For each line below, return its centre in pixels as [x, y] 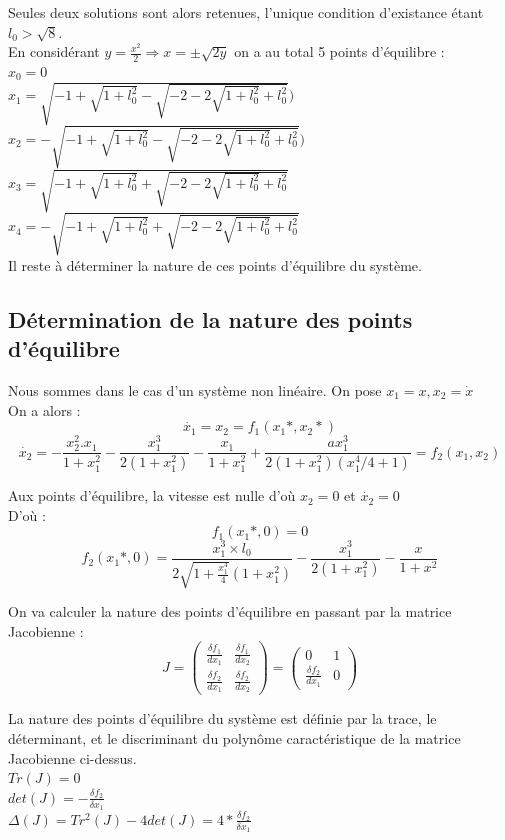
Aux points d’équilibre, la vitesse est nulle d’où [152, 495]
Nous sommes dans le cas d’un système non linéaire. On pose [195, 389]
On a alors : [44, 409]
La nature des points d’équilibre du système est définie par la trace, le [222, 718]
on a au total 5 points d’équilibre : [339, 51]
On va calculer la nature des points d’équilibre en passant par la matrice [230, 611]
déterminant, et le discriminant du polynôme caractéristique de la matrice [234, 737]
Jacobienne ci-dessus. [72, 757]
